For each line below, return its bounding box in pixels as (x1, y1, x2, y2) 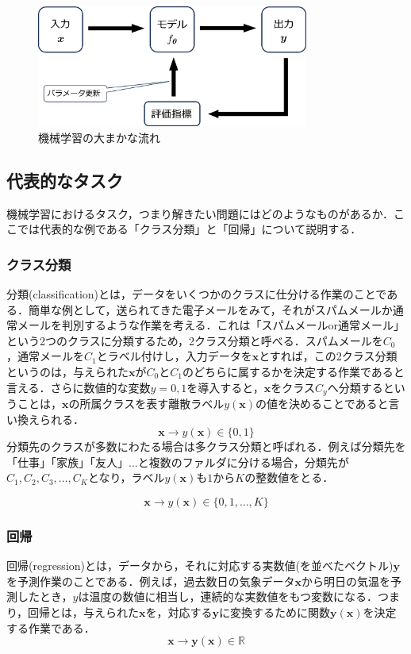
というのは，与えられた (6, 363, 129, 379)
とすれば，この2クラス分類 (259, 348, 398, 364)
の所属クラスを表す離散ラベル (68, 394, 225, 411)
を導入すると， (186, 379, 264, 395)
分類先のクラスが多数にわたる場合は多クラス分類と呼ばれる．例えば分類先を (6, 438, 406, 455)
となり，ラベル (87, 469, 165, 486)
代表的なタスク (6, 167, 123, 192)
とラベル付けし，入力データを (96, 348, 252, 364)
